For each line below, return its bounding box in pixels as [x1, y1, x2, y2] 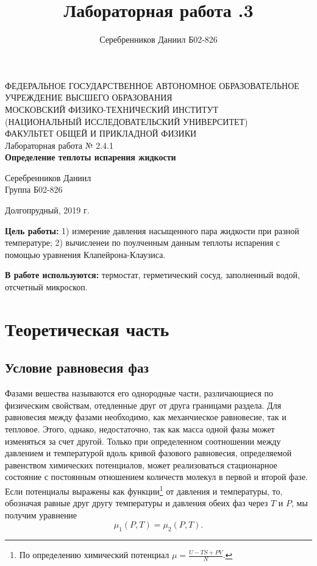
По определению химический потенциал [19, 548, 169, 561]
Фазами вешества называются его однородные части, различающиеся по [5, 387, 274, 399]
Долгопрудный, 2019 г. [5, 204, 90, 217]
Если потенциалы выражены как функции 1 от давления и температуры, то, [5, 482, 283, 497]
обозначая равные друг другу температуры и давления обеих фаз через [5, 496, 268, 509]
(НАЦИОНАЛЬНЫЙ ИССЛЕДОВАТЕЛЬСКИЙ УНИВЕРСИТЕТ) [5, 115, 248, 127]
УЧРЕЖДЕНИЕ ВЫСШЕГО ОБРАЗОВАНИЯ [5, 91, 173, 104]
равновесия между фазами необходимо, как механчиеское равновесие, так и [5, 410, 287, 423]
